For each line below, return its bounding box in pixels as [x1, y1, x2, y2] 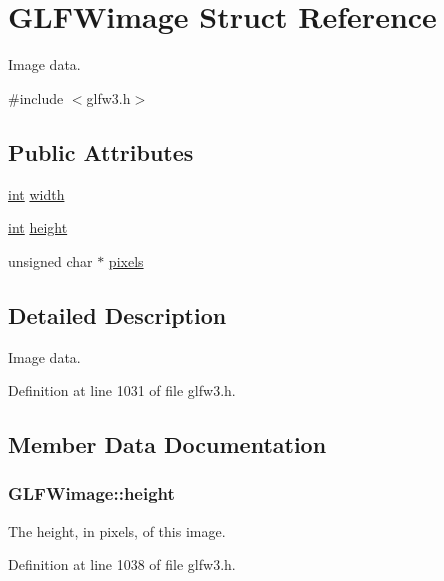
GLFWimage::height [8, 481, 175, 506]
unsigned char [8, 250, 93, 271]
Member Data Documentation [8, 429, 327, 460]
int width [8, 183, 65, 204]
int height [8, 217, 68, 238]
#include [8, 87, 64, 108]
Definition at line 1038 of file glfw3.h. [8, 554, 236, 575]
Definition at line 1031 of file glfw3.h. [8, 380, 236, 401]
